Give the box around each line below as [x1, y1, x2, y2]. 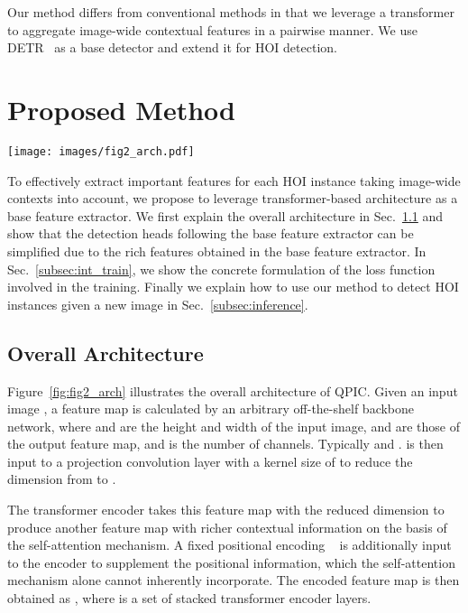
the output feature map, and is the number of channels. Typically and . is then [7, 434, 444, 453]
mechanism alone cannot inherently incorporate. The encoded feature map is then [7, 571, 460, 590]
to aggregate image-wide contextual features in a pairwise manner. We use [7, 20, 418, 39]
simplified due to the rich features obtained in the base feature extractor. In [7, 241, 427, 260]
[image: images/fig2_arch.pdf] [7, 144, 195, 158]
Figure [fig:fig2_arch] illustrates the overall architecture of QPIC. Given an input [7, 381, 458, 400]
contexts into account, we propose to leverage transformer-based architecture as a [7, 189, 458, 208]
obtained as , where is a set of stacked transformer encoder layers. [7, 589, 372, 608]
